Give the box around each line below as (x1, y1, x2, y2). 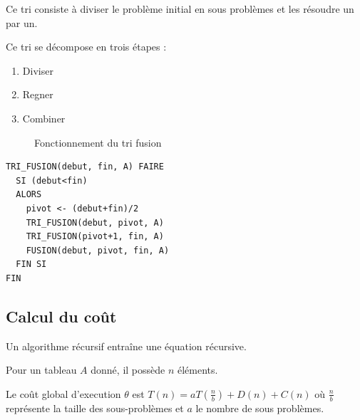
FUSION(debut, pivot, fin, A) (26, 245, 170, 256)
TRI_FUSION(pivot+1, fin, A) (26, 231, 164, 242)
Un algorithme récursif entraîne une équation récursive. (6, 338, 247, 353)
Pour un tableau (6, 362, 77, 377)
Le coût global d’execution (6, 386, 121, 401)
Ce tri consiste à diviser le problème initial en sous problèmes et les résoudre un (6, 1, 354, 16)
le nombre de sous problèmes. (195, 400, 324, 415)
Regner (22, 87, 53, 102)
